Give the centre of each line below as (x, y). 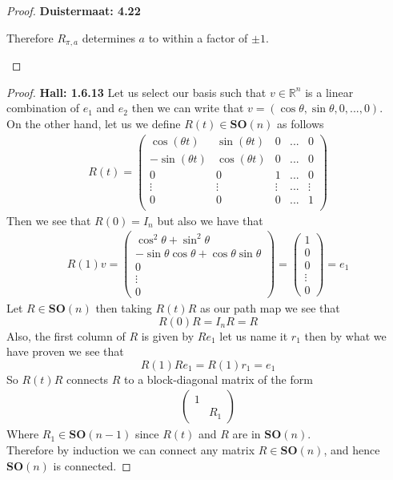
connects (87, 379)
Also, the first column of (66, 335)
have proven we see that (65, 351)
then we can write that (188, 108)
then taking (124, 308)
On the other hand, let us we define (94, 123)
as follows (301, 123)
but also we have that (210, 220)
